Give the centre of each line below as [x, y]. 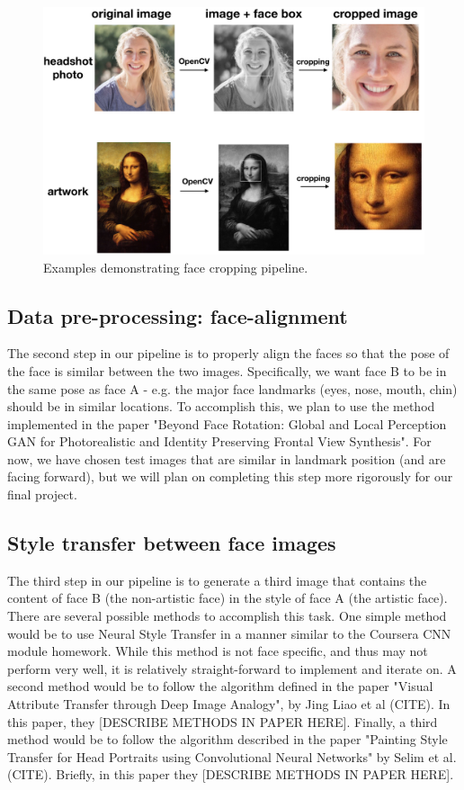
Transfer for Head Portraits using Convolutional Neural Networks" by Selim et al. [232, 756]
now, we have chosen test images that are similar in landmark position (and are [227, 458]
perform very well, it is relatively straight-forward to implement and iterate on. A [232, 668]
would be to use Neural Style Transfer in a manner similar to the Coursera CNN [229, 633]
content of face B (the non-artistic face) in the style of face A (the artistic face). [228, 598]
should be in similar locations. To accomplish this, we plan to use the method [221, 406]
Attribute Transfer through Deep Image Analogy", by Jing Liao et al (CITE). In [229, 704]
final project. [42, 494]
